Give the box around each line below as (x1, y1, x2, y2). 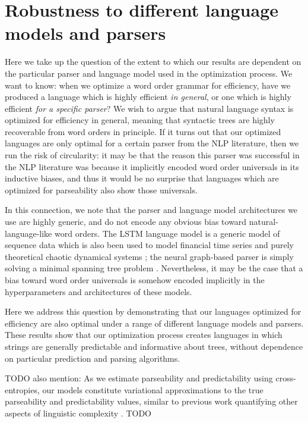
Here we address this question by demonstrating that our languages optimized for (5, 305, 301, 318)
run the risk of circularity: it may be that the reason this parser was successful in (5, 149, 300, 161)
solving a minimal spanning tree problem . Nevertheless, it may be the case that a (5, 262, 303, 274)
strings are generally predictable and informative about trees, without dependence (5, 340, 303, 352)
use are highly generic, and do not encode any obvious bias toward (5, 215, 247, 228)
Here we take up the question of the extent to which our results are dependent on (5, 55, 301, 68)
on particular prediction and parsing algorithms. (5, 352, 180, 364)
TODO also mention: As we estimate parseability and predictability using (5, 372, 273, 384)
